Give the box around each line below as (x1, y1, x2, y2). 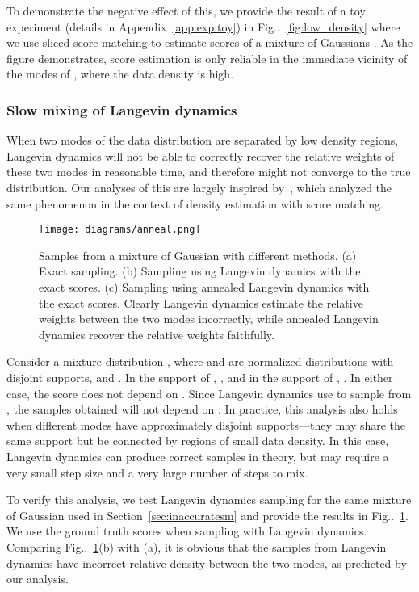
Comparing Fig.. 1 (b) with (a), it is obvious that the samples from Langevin (6, 538, 387, 555)
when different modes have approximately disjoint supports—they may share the (6, 416, 406, 433)
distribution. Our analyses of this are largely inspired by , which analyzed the (6, 178, 392, 195)
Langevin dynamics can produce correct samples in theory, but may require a (6, 447, 389, 464)
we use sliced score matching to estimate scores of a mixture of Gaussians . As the (6, 34, 413, 51)
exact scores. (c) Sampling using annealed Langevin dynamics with (39, 279, 370, 295)
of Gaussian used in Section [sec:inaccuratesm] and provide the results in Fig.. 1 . (6, 506, 409, 523)
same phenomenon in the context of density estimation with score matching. (6, 195, 383, 212)
